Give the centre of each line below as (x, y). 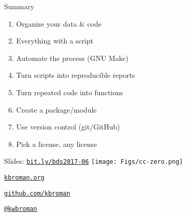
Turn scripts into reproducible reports (76, 75)
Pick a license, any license (57, 144)
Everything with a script (55, 41)
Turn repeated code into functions (70, 92)
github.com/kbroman (37, 193)
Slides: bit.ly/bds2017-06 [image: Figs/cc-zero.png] (94, 161)
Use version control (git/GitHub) (68, 127)
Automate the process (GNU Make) (72, 58)
